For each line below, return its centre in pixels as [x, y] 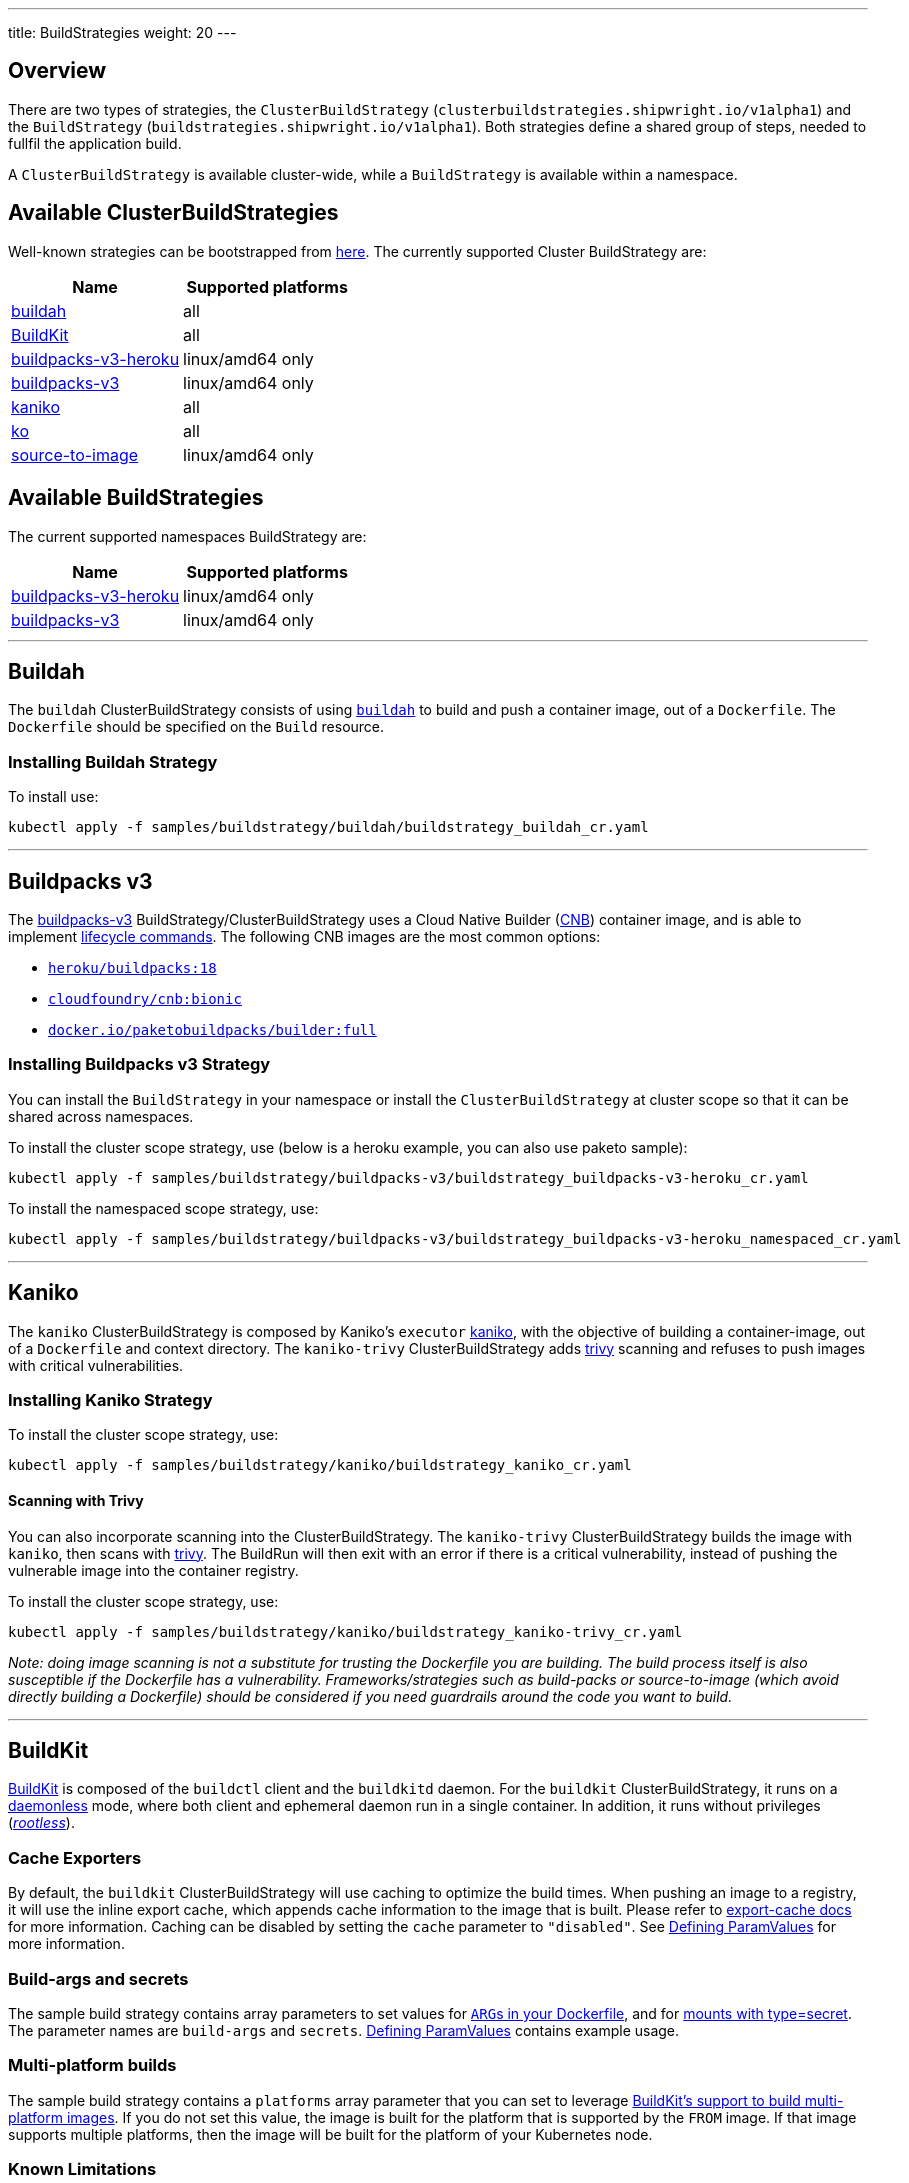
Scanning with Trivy [76, 1500]
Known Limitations [82, 2169]
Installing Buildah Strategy [113, 761]
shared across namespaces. [101, 1116]
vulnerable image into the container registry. [153, 1570]
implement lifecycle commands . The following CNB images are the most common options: [304, 936]
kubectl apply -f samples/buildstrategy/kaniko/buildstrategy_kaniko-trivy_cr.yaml [345, 1631]
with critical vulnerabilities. [96, 1365]
